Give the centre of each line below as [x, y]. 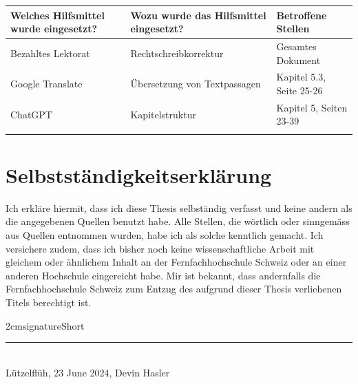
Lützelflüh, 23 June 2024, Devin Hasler [88, 372]
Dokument [298, 60]
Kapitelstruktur [163, 114]
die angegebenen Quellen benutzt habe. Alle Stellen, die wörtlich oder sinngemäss [178, 221]
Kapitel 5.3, [301, 77]
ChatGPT [31, 114]
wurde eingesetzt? [54, 29]
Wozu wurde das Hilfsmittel [198, 15]
